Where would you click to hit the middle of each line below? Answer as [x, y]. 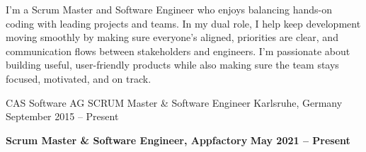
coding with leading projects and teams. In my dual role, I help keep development [183, 23]
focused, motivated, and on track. [79, 78]
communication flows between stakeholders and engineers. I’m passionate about [178, 51]
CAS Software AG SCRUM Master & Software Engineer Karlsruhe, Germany [174, 102]
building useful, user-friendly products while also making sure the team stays [172, 65]
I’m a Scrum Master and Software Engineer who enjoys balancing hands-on [169, 9]
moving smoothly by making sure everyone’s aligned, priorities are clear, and [172, 37]
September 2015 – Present [62, 116]
